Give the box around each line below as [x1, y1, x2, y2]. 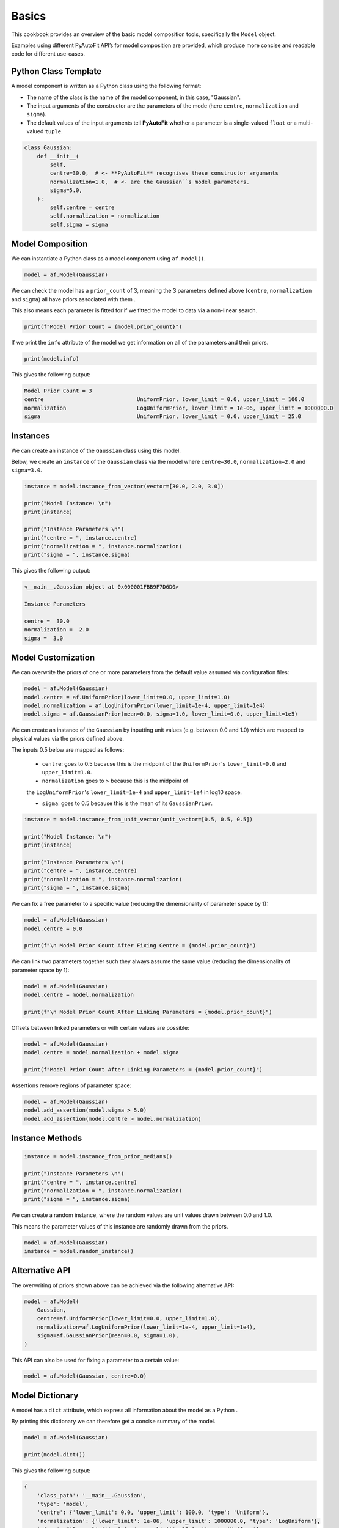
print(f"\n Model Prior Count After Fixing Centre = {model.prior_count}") [24, 942, 257, 949]
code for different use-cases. [11, 50, 86, 57]
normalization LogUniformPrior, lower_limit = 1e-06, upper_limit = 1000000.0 [24, 404, 334, 411]
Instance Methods [11, 1133, 82, 1144]
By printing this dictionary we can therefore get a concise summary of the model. [11, 1418, 216, 1425]
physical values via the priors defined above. [11, 735, 125, 742]
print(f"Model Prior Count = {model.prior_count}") [24, 323, 183, 330]
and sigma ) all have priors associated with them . [11, 295, 136, 303]
